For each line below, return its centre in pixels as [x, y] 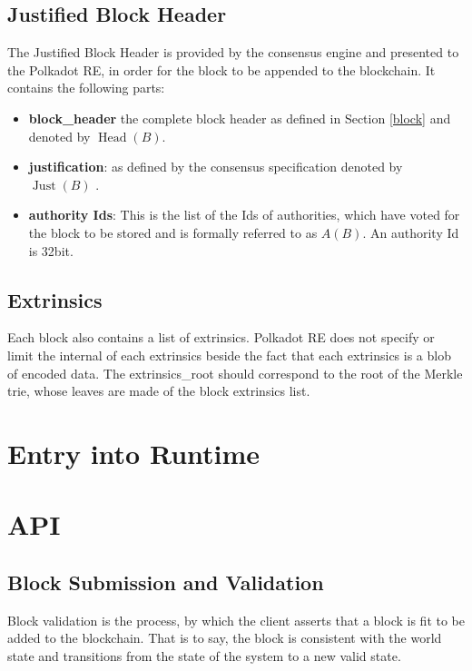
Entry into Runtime [134, 453]
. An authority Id [411, 232]
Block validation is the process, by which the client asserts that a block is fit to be [236, 620]
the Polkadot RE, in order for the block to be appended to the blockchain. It [221, 69]
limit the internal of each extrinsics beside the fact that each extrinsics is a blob [229, 355]
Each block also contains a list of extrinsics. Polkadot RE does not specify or [221, 337]
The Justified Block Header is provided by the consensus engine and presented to [233, 52]
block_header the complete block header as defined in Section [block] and [240, 118]
